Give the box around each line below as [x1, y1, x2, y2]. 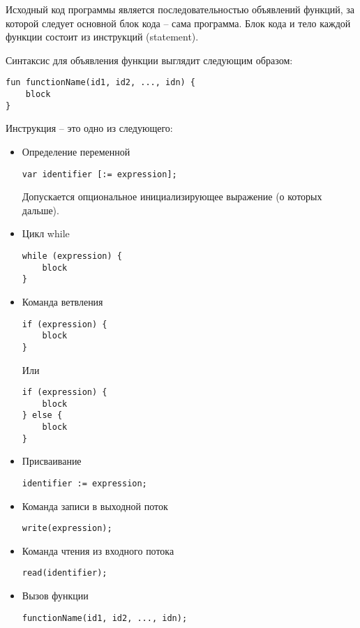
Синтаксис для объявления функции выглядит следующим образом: [6, 52, 293, 67]
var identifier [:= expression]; [22, 169, 177, 179]
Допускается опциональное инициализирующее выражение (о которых [22, 189, 322, 204]
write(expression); [22, 523, 112, 534]
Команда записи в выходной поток [22, 498, 168, 513]
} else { [22, 410, 63, 421]
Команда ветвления [22, 294, 103, 308]
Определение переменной [22, 144, 130, 158]
